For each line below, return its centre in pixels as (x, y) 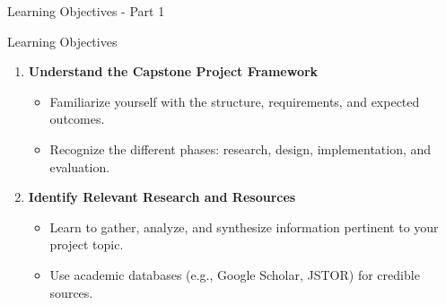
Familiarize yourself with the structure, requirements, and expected (235, 101)
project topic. (87, 244)
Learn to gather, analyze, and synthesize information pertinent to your (244, 227)
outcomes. (77, 119)
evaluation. (80, 166)
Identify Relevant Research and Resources (162, 197)
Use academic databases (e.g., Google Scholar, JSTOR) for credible (235, 274)
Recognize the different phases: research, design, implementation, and (240, 148)
